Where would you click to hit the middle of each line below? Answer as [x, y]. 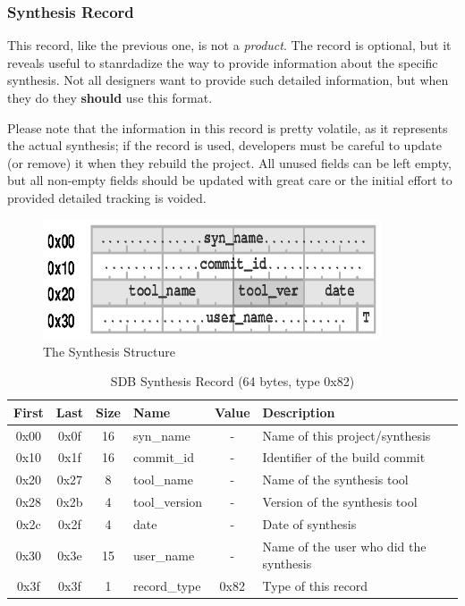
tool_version [168, 502]
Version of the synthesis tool [340, 502]
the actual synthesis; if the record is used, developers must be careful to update [225, 145]
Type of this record [315, 586]
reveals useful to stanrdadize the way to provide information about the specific [223, 62]
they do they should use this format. [110, 97]
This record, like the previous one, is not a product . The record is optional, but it [229, 45]
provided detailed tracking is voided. [107, 197]
